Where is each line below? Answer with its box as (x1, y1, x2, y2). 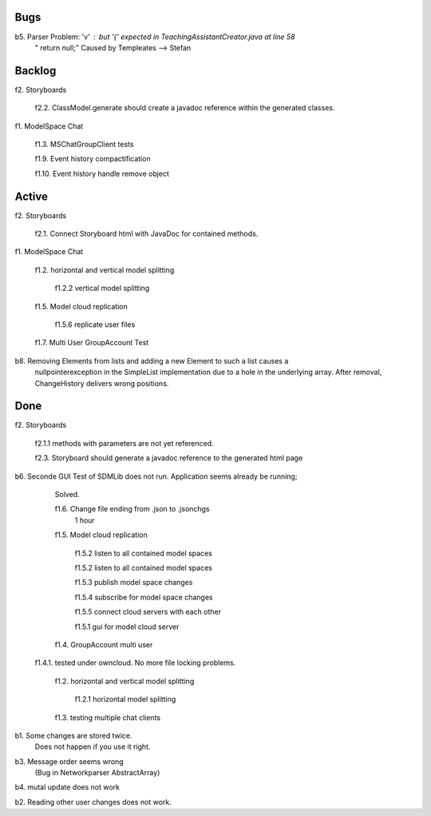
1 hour (74, 515, 95, 525)
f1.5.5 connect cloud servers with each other (74, 607, 222, 617)
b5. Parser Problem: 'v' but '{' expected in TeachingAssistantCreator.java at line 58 (14, 32, 295, 42)
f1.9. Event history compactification (34, 154, 151, 164)
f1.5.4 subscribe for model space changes (74, 592, 213, 602)
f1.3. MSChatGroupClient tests (34, 139, 134, 149)
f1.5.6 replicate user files (54, 320, 136, 329)
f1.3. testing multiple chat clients (54, 712, 161, 722)
